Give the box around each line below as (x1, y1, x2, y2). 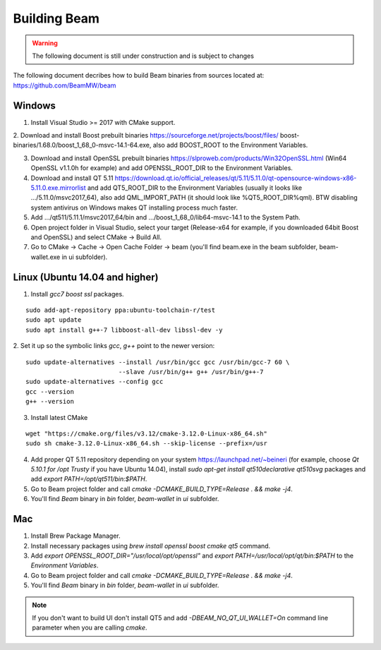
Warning (32, 39, 58, 47)
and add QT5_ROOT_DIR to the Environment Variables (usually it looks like (87, 183, 303, 192)
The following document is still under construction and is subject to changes (32, 52, 254, 60)
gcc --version (25, 387, 74, 395)
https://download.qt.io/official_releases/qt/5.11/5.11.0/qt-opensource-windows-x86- (114, 174, 357, 182)
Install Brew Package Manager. (30, 531, 121, 540)
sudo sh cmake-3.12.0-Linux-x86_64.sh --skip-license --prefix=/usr (25, 440, 267, 447)
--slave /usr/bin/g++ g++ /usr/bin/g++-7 (118, 368, 264, 375)
